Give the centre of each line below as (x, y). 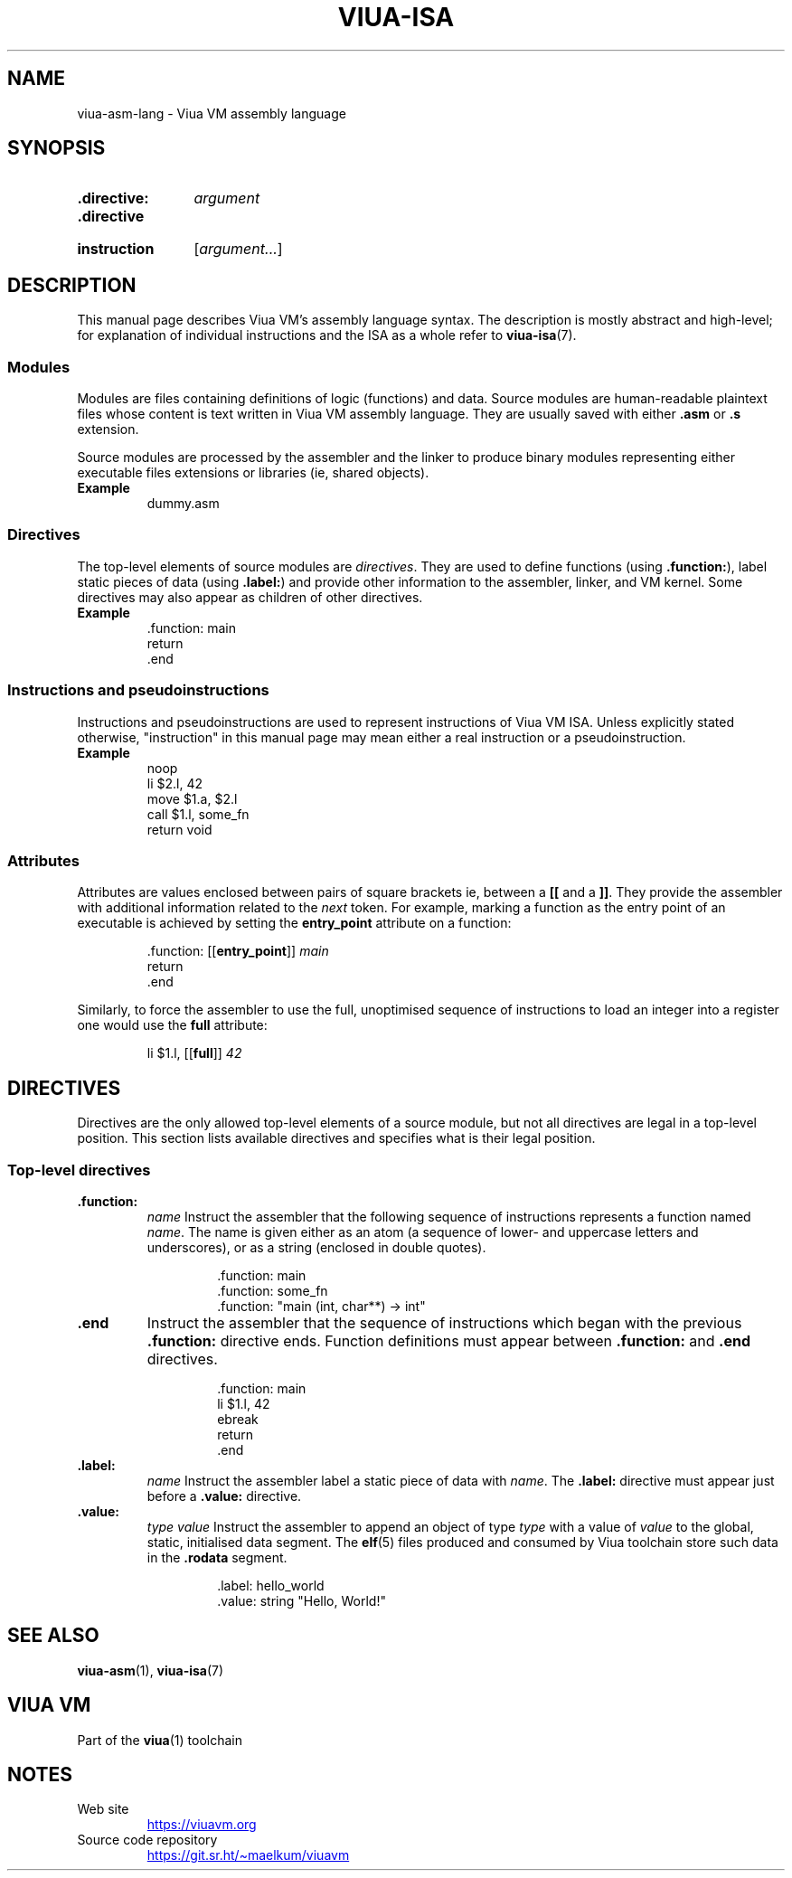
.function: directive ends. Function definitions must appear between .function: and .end (449, 1340)
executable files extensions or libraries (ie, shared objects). (253, 473)
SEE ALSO (53, 1636)
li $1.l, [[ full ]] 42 (194, 1053)
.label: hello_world (271, 1585)
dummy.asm (183, 504)
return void (179, 829)
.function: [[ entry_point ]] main (238, 951)
